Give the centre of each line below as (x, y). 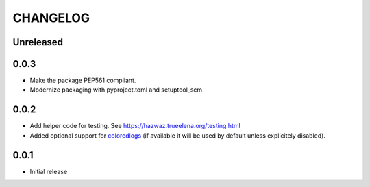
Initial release (49, 171)
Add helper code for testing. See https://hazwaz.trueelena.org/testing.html (135, 126)
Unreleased (38, 42)
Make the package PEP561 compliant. (83, 80)
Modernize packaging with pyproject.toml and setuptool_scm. (117, 90)
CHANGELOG (51, 18)
